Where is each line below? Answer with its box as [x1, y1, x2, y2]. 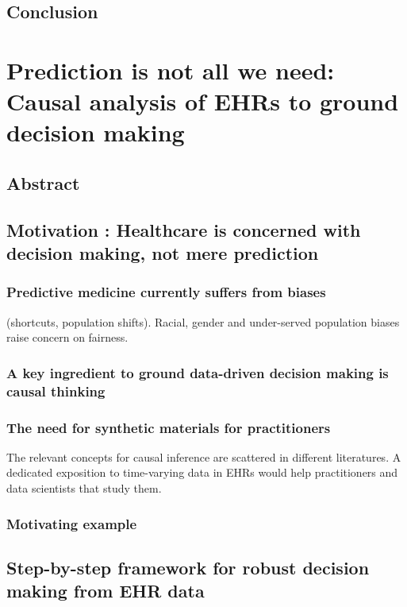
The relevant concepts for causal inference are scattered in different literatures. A [6, 448, 401, 465]
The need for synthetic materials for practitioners [6, 417, 331, 437]
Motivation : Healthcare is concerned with [6, 217, 361, 242]
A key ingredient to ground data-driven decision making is [6, 362, 389, 382]
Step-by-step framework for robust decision [6, 555, 370, 579]
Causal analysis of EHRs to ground [6, 85, 399, 118]
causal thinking [6, 381, 106, 400]
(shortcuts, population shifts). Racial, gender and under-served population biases [6, 313, 400, 330]
